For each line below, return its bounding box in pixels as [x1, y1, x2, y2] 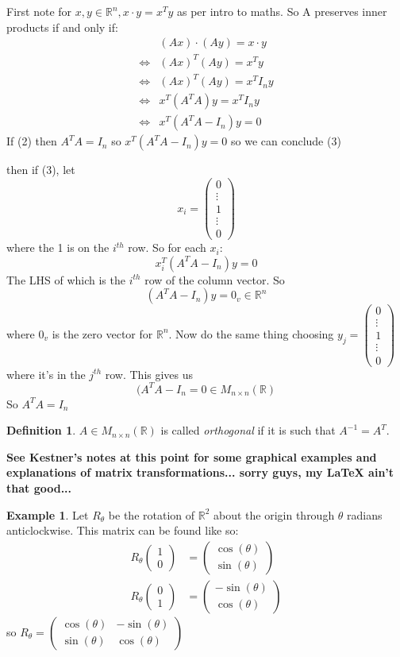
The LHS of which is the [6, 271, 125, 288]
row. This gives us [105, 365, 194, 382]
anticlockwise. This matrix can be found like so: [6, 522, 239, 539]
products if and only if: [6, 18, 118, 35]
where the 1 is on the [6, 239, 110, 256]
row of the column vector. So [144, 271, 285, 288]
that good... [6, 480, 72, 497]
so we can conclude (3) [230, 133, 341, 149]
